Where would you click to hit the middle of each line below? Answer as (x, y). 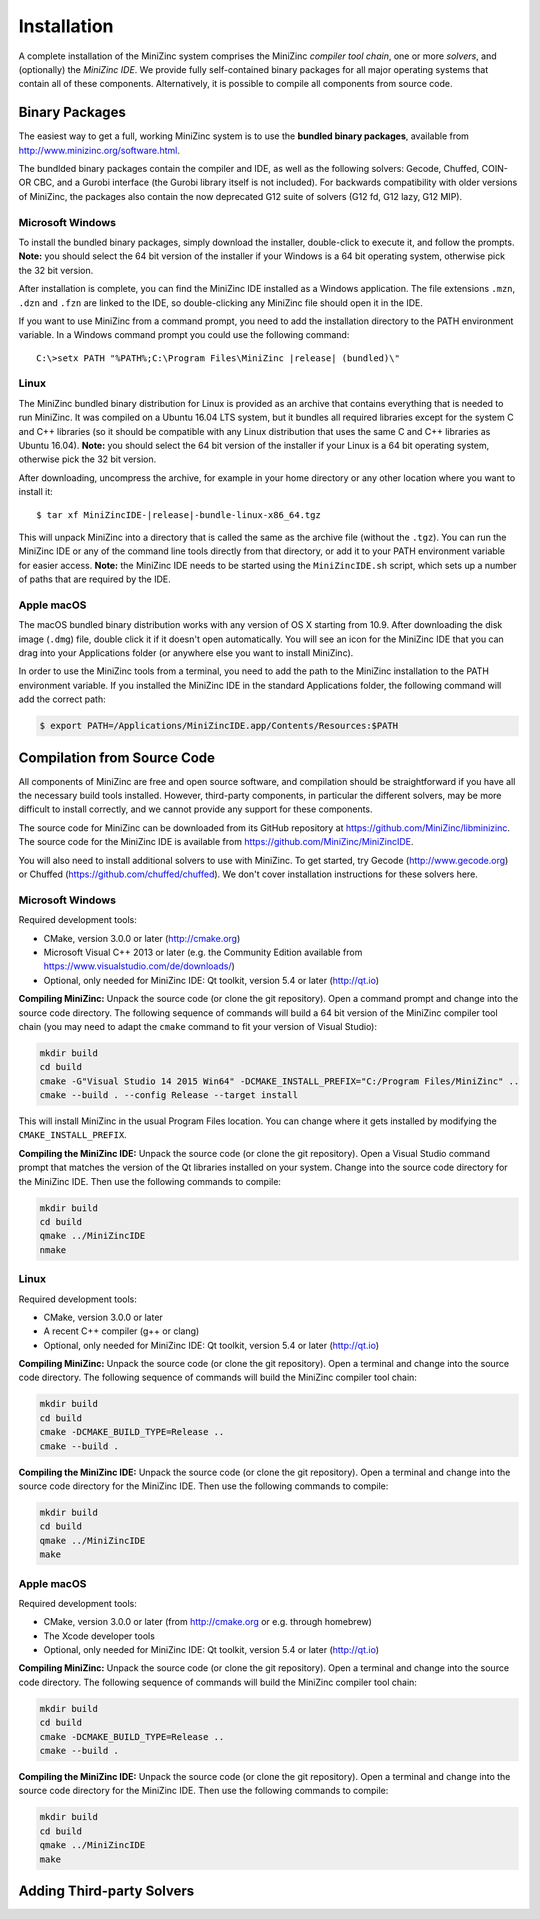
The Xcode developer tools (99, 1636)
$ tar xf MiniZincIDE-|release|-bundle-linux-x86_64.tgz (179, 514)
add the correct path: (62, 699)
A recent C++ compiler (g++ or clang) (121, 1331)
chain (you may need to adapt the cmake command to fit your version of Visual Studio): (198, 1026)
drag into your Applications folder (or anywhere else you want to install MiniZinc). (186, 653)
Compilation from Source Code (116, 757)
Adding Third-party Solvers (106, 1890)
